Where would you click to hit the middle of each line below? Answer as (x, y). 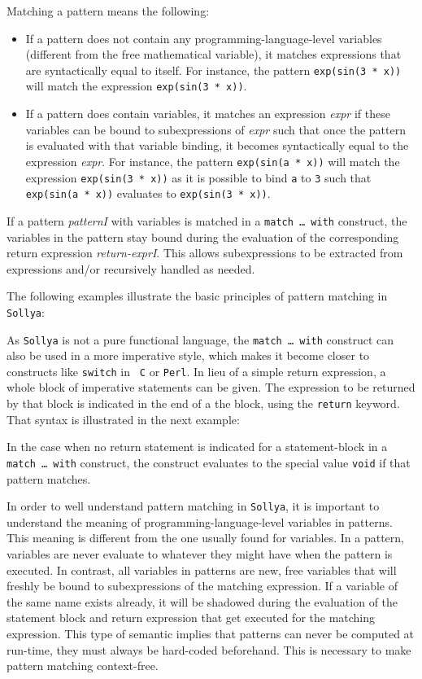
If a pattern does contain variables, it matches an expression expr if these (208, 114)
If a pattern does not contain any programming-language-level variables (204, 38)
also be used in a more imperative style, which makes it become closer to (188, 355)
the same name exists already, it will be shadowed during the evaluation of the (202, 601)
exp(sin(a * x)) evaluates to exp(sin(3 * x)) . (148, 193)
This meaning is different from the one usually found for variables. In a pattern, (205, 538)
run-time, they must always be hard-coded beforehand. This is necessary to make (209, 649)
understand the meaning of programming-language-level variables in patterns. (200, 521)
